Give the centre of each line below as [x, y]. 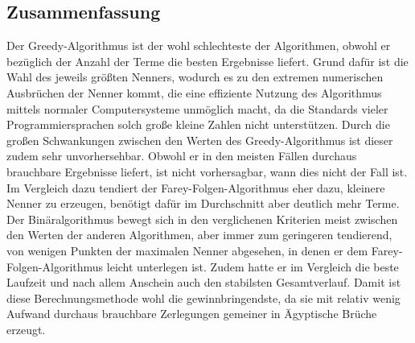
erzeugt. [26, 329]
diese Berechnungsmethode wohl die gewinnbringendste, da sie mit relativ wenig [203, 298]
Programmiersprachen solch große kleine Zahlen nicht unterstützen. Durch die [198, 124]
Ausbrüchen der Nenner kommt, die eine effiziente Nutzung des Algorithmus [194, 92]
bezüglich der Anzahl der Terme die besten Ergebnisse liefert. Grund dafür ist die [207, 61]
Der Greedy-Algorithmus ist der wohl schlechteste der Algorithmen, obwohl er [199, 45]
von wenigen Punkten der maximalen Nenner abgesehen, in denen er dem [187, 250]
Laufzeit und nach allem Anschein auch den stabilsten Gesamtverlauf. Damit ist [204, 282]
